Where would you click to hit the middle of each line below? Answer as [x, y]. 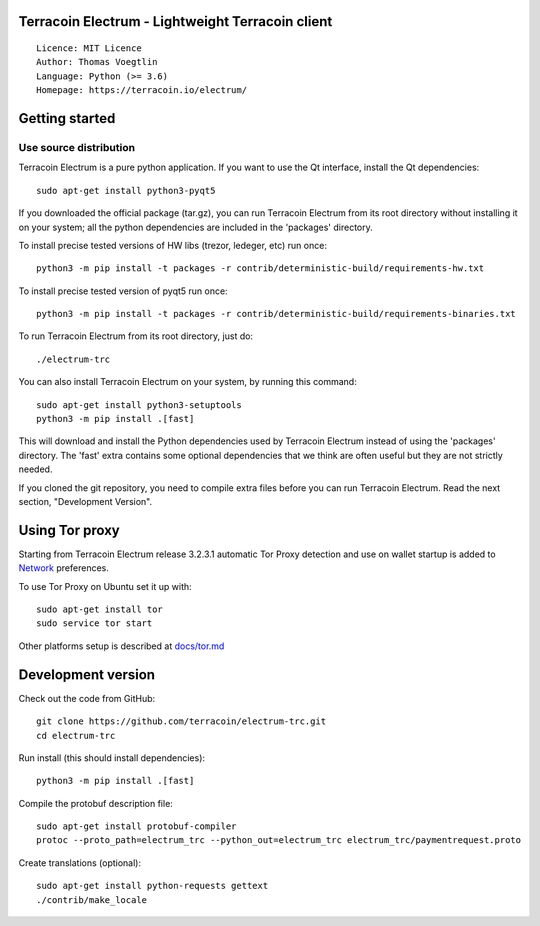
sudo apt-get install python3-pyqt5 [126, 190]
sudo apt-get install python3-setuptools [139, 404]
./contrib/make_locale [92, 899]
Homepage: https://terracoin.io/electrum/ [142, 90]
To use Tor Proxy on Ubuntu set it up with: [105, 586]
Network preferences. [63, 568]
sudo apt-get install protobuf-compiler [136, 826]
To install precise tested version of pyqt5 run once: [123, 291]
